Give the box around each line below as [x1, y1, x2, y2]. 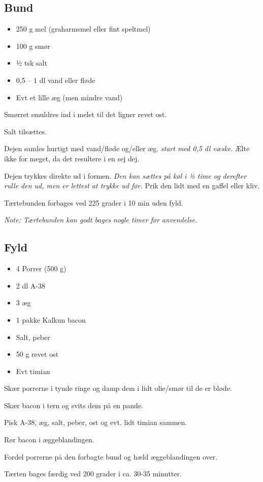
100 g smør [16, 40, 50, 51]
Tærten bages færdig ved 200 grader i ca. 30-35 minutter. [4, 468, 182, 479]
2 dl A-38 [16, 280, 45, 291]
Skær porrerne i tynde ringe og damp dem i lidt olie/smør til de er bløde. [4, 383, 232, 393]
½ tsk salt [16, 58, 47, 68]
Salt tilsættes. [4, 126, 47, 136]
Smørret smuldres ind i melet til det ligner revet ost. [4, 109, 167, 120]
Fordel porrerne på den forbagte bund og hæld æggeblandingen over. [4, 451, 218, 462]
